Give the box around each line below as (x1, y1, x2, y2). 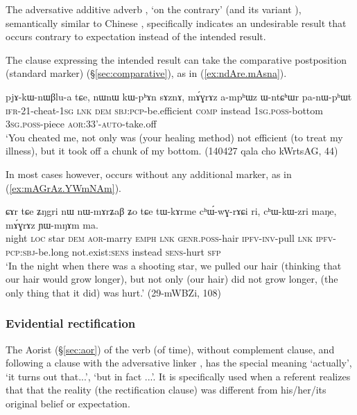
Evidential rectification (6, 315, 136, 332)
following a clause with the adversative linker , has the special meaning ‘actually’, (6, 355, 352, 370)
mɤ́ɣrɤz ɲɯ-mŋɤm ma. (6, 217, 98, 231)
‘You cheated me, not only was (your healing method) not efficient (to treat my (6, 130, 343, 144)
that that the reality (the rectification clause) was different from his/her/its (6, 382, 326, 397)
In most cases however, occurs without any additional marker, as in (6, 166, 292, 181)
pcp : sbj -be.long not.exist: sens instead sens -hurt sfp (6, 244, 221, 258)
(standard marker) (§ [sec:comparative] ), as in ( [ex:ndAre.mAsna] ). (6, 66, 287, 80)
